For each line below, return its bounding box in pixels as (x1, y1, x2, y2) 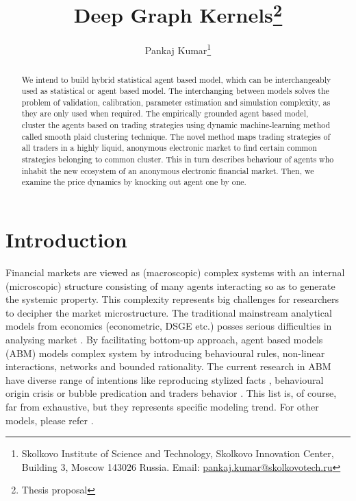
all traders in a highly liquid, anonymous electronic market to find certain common (21, 142, 317, 154)
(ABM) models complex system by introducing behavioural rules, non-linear (5, 345, 325, 360)
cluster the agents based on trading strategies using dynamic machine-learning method (21, 119, 331, 131)
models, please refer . (5, 413, 94, 427)
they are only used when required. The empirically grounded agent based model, (21, 108, 309, 119)
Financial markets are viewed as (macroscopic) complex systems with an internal (5, 265, 345, 279)
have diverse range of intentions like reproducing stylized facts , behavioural (5, 372, 324, 387)
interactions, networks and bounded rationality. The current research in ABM (5, 359, 331, 374)
